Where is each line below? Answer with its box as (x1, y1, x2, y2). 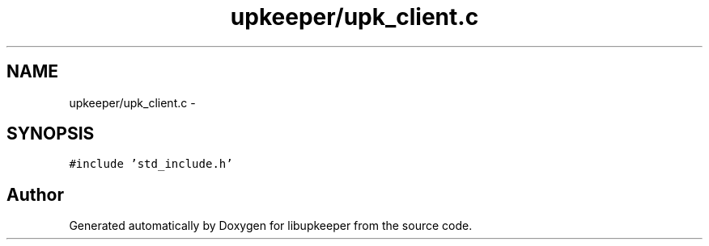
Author (6, 184, 64, 205)
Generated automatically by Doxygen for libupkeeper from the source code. (69, 219, 473, 233)
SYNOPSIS (6, 123, 95, 144)
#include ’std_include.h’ (69, 157, 233, 171)
